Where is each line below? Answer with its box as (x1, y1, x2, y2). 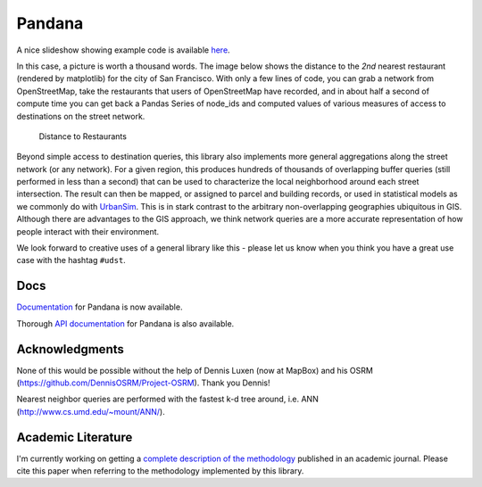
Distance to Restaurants (38, 130, 127, 142)
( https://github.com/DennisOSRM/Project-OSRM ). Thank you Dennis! (16, 377, 271, 388)
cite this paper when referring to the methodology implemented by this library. (16, 466, 304, 476)
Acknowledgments (16, 342, 125, 357)
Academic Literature (16, 429, 133, 445)
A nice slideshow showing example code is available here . (16, 45, 231, 55)
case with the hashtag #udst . (16, 255, 127, 266)
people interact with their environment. (16, 226, 160, 236)
